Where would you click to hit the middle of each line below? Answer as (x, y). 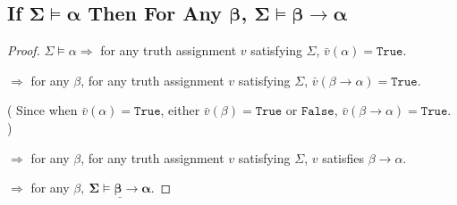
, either (180, 110)
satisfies (343, 157)
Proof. (24, 50)
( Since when (42, 110)
